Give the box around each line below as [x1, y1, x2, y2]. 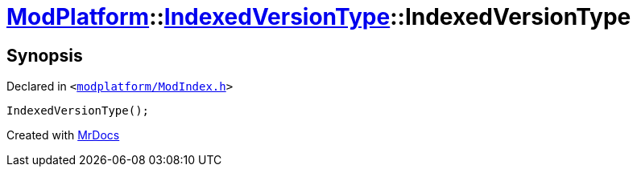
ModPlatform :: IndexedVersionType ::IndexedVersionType [6, 3, 631, 30]
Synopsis [6, 45, 83, 66]
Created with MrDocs [6, 128, 120, 143]
